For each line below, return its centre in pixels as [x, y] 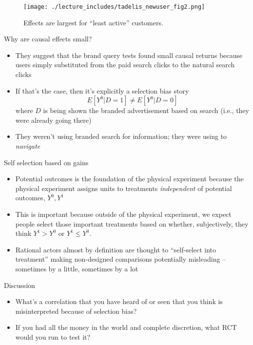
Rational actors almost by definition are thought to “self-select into [116, 249]
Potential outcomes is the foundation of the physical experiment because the [129, 179]
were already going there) [53, 120]
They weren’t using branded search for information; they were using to [121, 136]
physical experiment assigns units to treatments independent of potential [124, 188]
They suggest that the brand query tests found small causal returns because [129, 55]
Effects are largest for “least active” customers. [93, 22]
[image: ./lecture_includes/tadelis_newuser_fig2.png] [114, 7]
